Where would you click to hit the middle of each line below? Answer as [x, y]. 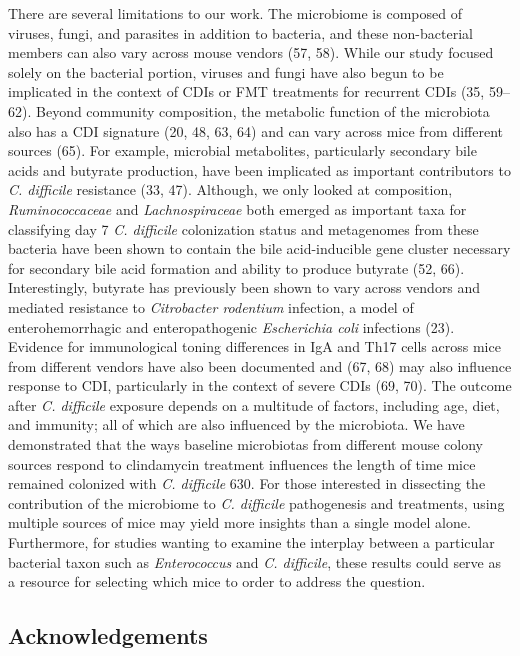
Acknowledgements [108, 635]
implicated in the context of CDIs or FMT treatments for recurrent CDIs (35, [246, 91]
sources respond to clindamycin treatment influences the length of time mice [242, 463]
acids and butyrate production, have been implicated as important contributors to [259, 169]
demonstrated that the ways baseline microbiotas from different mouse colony [245, 444]
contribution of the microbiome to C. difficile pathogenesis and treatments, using [256, 502]
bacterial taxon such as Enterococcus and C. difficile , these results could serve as [254, 561]
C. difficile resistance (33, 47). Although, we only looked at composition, [230, 189]
